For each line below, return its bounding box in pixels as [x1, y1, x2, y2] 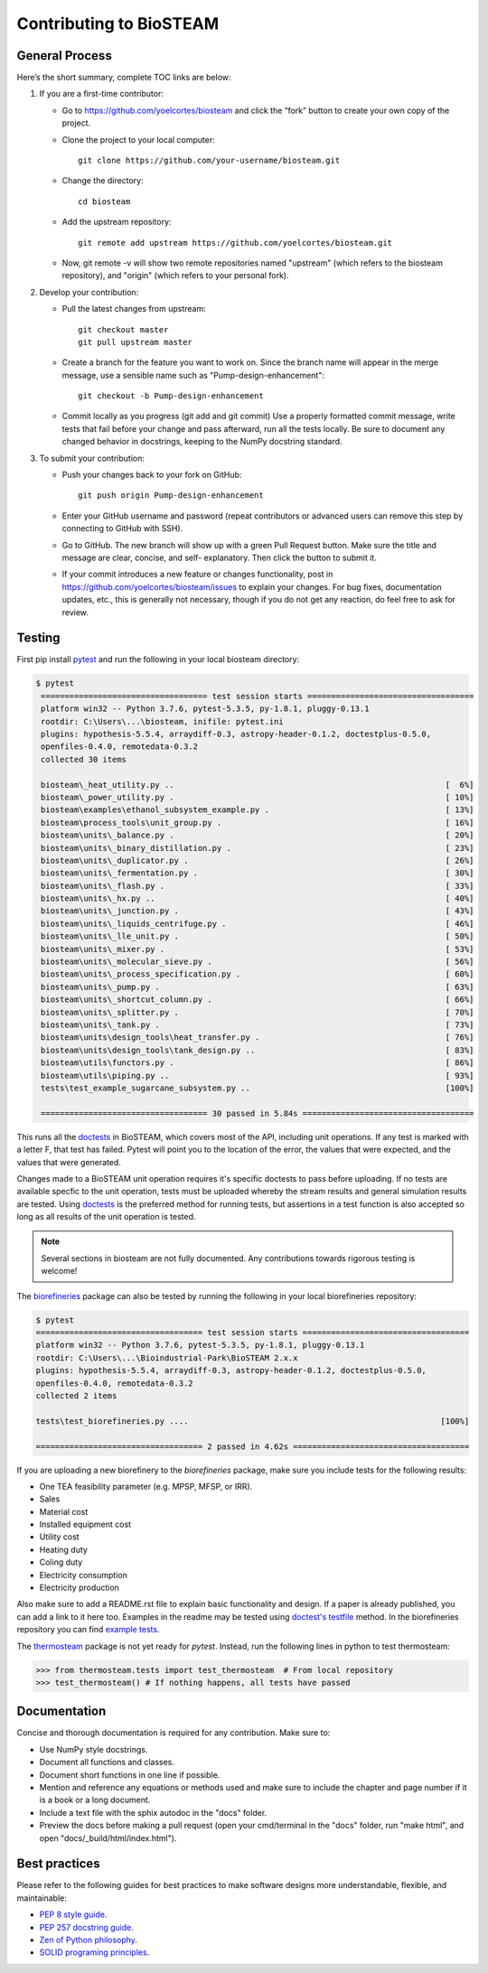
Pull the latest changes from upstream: [61, 304, 207, 314]
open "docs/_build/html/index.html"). [39, 1832, 177, 1843]
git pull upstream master [78, 337, 193, 347]
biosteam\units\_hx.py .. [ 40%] [41, 893, 474, 903]
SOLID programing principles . [39, 1947, 150, 1958]
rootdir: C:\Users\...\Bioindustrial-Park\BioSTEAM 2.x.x [35, 1352, 298, 1363]
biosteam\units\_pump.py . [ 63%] [41, 981, 474, 992]
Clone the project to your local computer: [61, 134, 216, 145]
